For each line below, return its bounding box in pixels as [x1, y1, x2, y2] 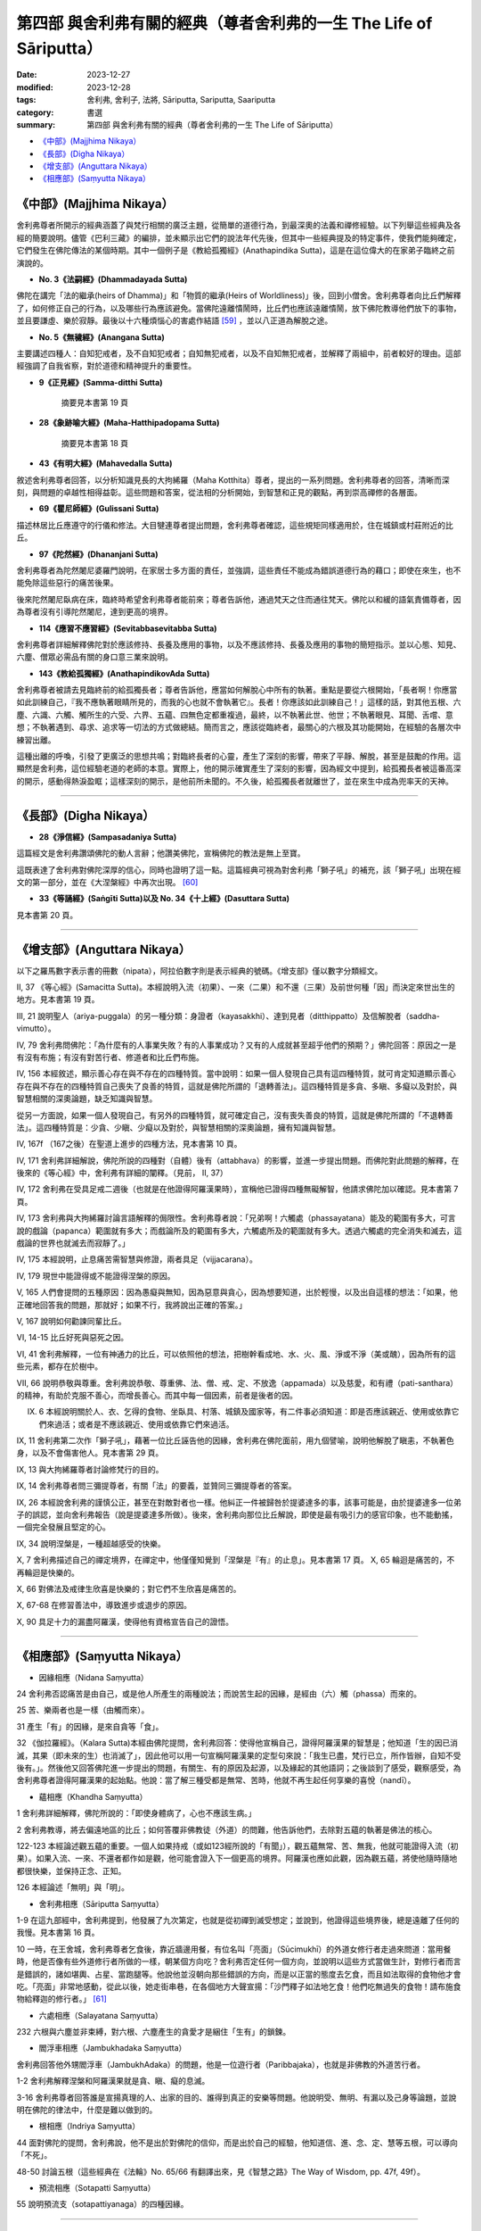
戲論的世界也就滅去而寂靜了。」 [16, 1238, 130, 1248]
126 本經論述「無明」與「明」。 [16, 1882, 129, 1893]
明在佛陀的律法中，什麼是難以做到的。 [16, 2104, 158, 2115]
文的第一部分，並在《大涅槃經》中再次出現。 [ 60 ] [16, 876, 199, 887]
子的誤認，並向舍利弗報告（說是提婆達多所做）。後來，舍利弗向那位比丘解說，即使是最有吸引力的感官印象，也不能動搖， [16, 1509, 458, 1521]
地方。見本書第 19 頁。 [16, 994, 100, 1005]
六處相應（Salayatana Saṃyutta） [38, 2010, 164, 2020]
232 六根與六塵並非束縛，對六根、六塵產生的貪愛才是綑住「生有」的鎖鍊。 [16, 2027, 291, 2037]
